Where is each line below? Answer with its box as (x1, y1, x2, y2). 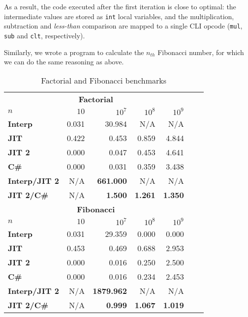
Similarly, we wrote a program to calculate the (4, 47, 144, 57)
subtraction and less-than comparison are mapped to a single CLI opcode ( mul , (4, 21, 243, 31)
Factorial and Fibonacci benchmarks (41, 74, 167, 86)
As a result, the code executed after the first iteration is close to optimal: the (4, 1, 236, 11)
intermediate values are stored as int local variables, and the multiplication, (4, 11, 234, 21)
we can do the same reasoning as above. (4, 57, 124, 67)
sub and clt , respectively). (4, 30, 85, 40)
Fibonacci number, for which (157, 47, 244, 57)
